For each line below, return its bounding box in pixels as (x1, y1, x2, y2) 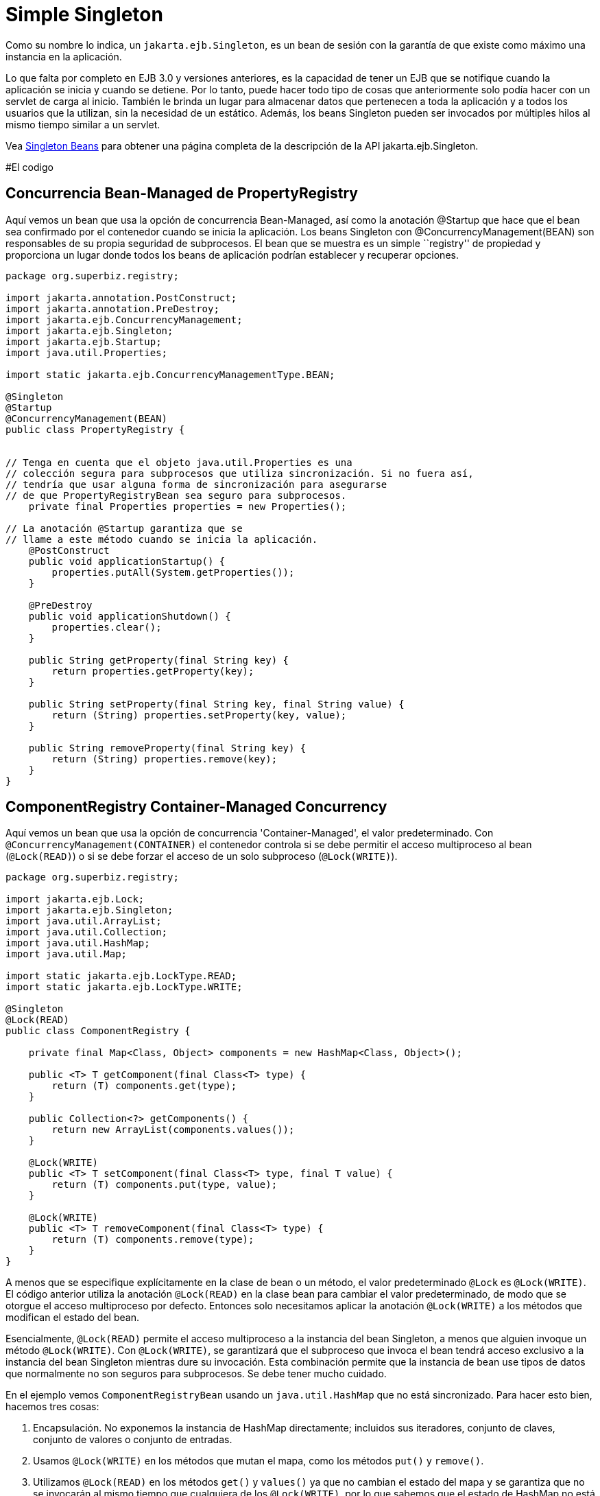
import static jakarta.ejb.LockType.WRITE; (5, 981, 243, 993)
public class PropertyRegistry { (5, 423, 185, 435)
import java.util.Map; (5, 948, 128, 960)
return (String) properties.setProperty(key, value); (51, 709, 347, 721)
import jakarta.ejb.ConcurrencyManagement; (5, 314, 243, 325)
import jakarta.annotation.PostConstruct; (5, 292, 237, 303)
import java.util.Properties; (5, 347, 168, 358)
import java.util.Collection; (5, 926, 168, 938)
